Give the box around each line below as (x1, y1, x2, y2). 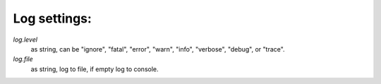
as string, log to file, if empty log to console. (30, 64, 159, 73)
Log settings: (13, 11, 92, 26)
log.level (13, 35, 38, 44)
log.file (13, 55, 33, 64)
